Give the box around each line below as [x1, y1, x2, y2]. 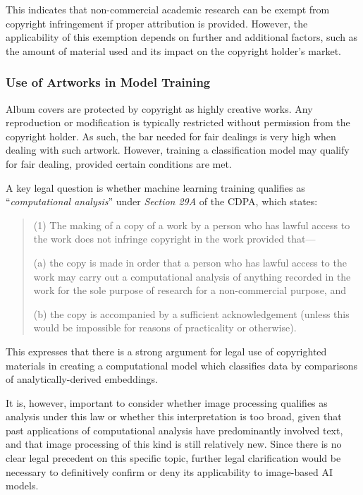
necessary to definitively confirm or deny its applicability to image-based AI [6, 464, 333, 479]
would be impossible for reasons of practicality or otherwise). [33, 320, 297, 335]
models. [6, 478, 39, 493]
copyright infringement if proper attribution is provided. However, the [6, 16, 308, 30]
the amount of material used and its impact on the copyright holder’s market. [6, 43, 341, 58]
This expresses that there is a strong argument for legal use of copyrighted [6, 343, 327, 358]
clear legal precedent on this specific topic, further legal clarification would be [6, 451, 341, 465]
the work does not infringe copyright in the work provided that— [33, 231, 316, 246]
